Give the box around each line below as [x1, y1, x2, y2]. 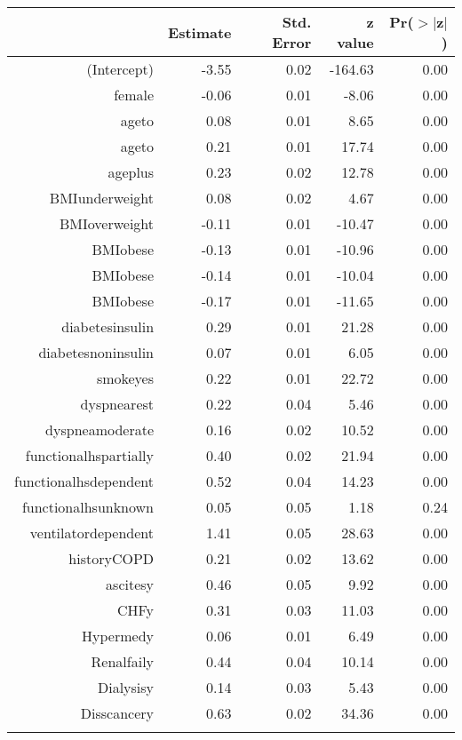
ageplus [108, 162, 155, 182]
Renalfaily [91, 651, 155, 672]
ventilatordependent [29, 522, 155, 543]
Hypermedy [82, 625, 155, 646]
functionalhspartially [25, 445, 155, 465]
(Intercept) [86, 59, 155, 79]
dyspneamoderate [45, 419, 155, 440]
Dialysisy [97, 677, 155, 697]
